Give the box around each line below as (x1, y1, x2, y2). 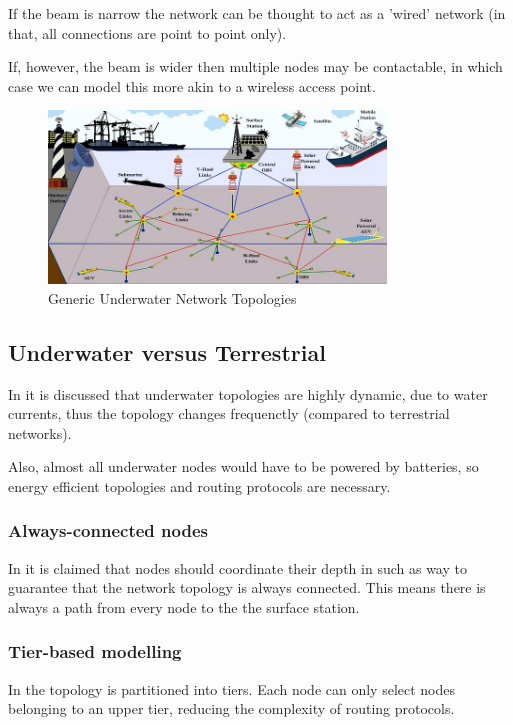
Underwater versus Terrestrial (8, 336, 326, 367)
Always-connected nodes (8, 518, 208, 543)
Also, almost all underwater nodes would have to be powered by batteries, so (8, 456, 479, 477)
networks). (8, 422, 72, 443)
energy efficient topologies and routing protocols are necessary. (8, 475, 391, 496)
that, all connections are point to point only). (8, 22, 287, 43)
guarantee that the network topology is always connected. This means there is (8, 577, 486, 598)
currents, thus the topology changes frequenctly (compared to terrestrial (8, 403, 450, 424)
